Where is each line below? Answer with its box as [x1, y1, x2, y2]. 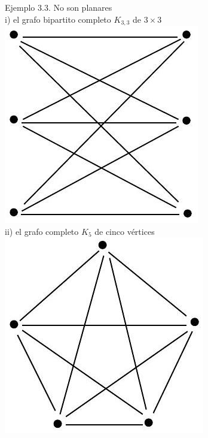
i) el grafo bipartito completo [5, 13, 111, 25]
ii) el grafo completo [5, 225, 79, 237]
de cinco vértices [94, 225, 155, 237]
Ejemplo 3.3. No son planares [5, 1, 112, 13]
